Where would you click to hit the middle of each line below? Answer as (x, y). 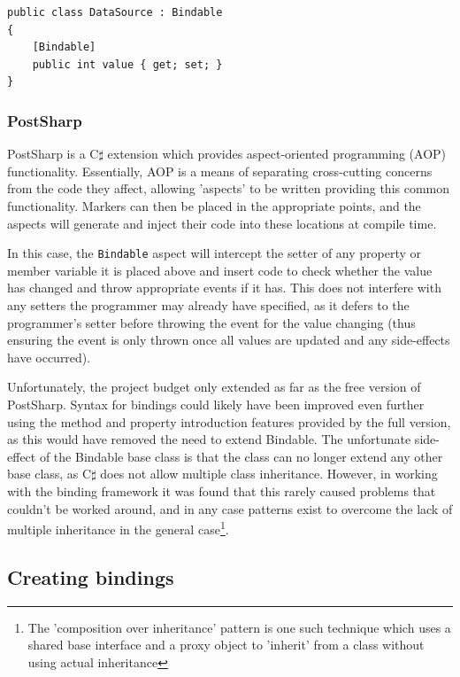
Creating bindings (91, 576)
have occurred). (49, 357)
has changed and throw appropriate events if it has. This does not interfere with (224, 288)
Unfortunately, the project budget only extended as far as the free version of (214, 387)
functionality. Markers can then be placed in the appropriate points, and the (214, 205)
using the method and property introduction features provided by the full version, (229, 421)
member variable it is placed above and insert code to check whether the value (220, 270)
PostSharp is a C (53, 154)
